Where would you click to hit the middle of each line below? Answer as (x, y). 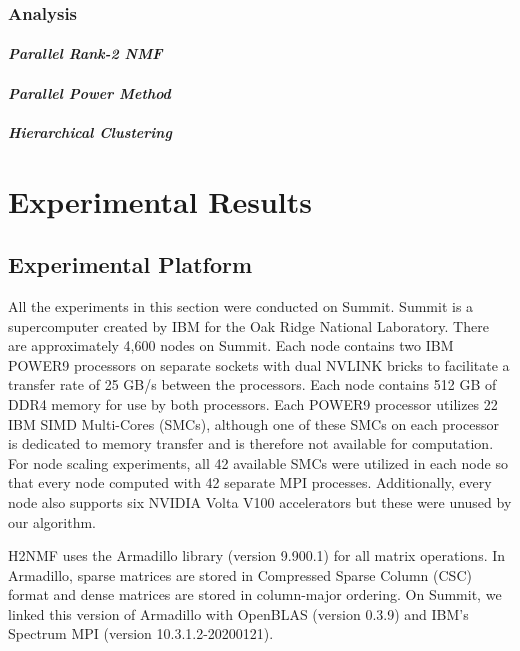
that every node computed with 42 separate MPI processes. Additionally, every (250, 482)
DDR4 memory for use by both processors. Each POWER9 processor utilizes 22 (253, 403)
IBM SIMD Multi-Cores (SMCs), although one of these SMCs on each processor (253, 423)
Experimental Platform (130, 264)
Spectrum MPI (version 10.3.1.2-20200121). (141, 633)
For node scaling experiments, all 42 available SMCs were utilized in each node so (258, 462)
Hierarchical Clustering (90, 131)
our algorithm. (52, 521)
